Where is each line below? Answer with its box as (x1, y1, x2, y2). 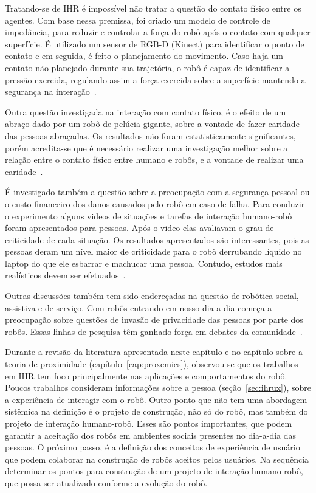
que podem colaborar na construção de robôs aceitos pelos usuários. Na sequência (5, 452, 309, 465)
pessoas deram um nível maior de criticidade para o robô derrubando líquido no (5, 245, 302, 258)
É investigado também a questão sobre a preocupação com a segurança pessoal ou (5, 185, 310, 198)
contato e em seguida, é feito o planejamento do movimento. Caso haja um (5, 49, 283, 62)
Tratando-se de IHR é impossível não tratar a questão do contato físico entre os (5, 2, 301, 14)
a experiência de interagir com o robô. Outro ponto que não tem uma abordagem (5, 393, 307, 405)
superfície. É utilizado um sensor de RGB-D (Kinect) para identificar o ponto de (5, 37, 304, 50)
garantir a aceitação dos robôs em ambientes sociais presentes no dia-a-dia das (5, 429, 297, 441)
